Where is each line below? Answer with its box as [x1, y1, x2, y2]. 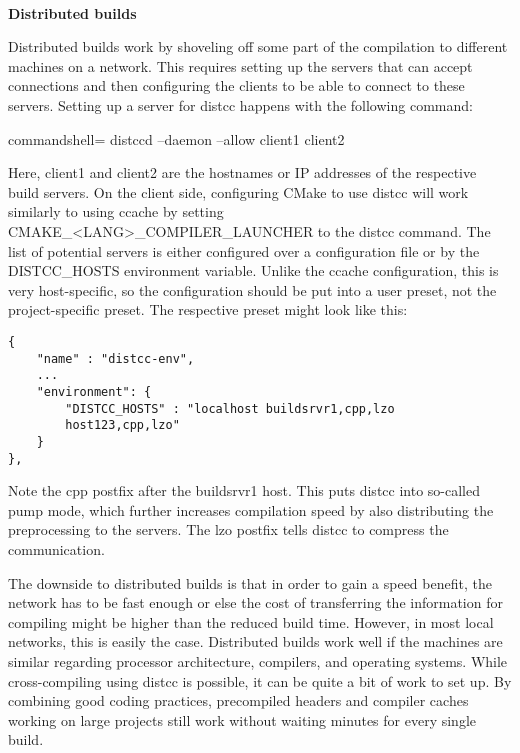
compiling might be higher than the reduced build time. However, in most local [8, 611, 494, 632]
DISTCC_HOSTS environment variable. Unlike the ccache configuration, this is [8, 260, 499, 281]
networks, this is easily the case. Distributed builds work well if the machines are [8, 631, 503, 652]
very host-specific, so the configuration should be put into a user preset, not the [8, 279, 497, 300]
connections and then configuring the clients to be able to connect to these [8, 75, 465, 96]
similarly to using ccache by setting [8, 201, 224, 222]
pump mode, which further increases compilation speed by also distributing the [8, 499, 494, 520]
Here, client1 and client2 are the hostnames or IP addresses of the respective [8, 162, 477, 183]
